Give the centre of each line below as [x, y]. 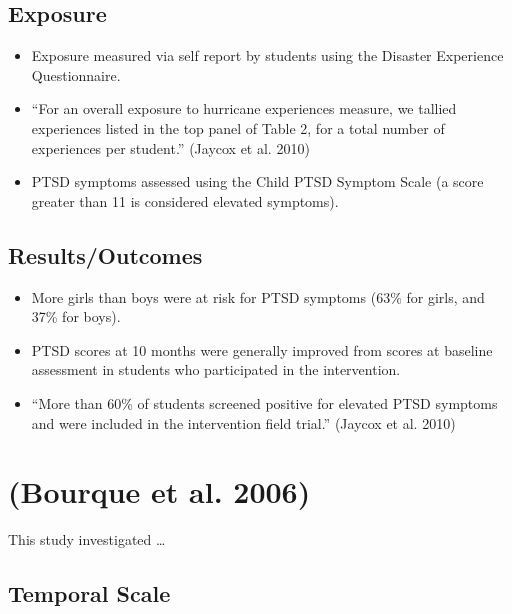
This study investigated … [87, 539]
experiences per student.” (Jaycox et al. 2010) [170, 147]
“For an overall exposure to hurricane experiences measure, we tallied [244, 108]
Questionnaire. [76, 74]
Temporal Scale [89, 593]
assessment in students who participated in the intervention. [216, 369]
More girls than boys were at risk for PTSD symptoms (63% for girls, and [258, 296]
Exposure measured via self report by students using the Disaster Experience [267, 55]
